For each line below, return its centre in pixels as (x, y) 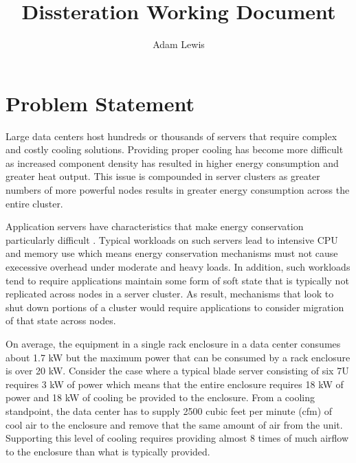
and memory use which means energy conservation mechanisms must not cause (172, 253)
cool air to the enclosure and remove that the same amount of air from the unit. (174, 424)
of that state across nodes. (61, 320)
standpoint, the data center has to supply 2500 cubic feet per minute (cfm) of (169, 410)
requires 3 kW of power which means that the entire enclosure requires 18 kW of (175, 384)
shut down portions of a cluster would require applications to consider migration (175, 307)
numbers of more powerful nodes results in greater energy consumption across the (178, 190)
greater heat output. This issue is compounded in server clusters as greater (163, 176)
